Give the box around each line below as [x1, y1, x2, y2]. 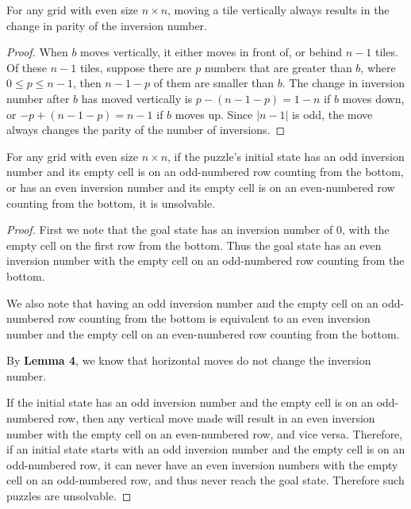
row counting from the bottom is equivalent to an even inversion [57, 310, 371, 327]
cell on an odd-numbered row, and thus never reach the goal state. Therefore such [6, 472, 405, 488]
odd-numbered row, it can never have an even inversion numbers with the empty [6, 456, 398, 473]
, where [360, 59, 396, 75]
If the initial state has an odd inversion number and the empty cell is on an [6, 394, 373, 411]
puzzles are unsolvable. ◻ [6, 488, 132, 504]
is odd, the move [292, 105, 373, 122]
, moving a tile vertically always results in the [167, 2, 390, 17]
